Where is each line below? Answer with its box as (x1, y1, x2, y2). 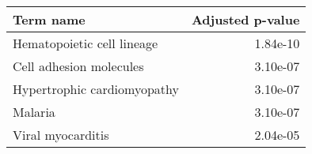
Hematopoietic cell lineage (13, 34, 158, 52)
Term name (13, 10, 86, 28)
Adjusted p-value (191, 10, 300, 28)
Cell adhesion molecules (13, 57, 144, 75)
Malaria (13, 103, 55, 121)
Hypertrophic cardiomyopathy (13, 80, 179, 98)
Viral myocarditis (13, 126, 109, 144)
